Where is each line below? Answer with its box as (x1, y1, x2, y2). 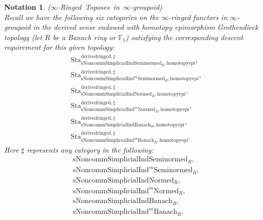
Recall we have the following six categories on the (4, 11, 159, 22)
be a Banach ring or (52, 31, 116, 42)
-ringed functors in (168, 11, 228, 22)
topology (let (4, 31, 43, 42)
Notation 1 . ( (4, 2, 51, 12)
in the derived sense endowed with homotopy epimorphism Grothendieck (33, 22, 258, 32)
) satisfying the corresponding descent (125, 31, 243, 42)
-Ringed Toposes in (58, 2, 120, 12)
